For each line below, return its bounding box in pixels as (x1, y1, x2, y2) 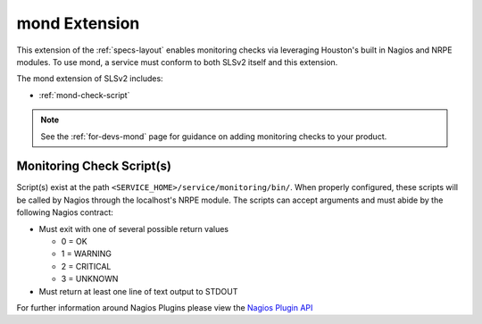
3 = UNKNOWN (61, 273, 119, 285)
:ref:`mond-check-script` (38, 89, 130, 100)
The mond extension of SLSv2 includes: (16, 73, 164, 84)
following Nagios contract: (16, 207, 113, 218)
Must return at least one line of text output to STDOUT (38, 286, 238, 296)
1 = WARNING (61, 248, 112, 259)
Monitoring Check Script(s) (16, 159, 171, 174)
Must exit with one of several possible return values (38, 223, 229, 234)
